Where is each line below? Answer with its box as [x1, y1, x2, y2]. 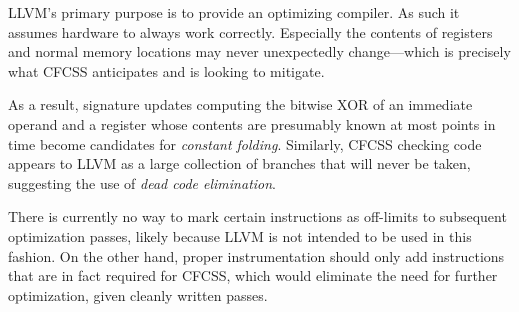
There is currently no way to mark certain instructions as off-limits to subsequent [8, 206, 507, 227]
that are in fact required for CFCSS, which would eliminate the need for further [8, 265, 498, 286]
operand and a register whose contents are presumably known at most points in [8, 113, 496, 134]
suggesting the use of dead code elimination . [8, 172, 277, 193]
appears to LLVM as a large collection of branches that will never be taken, [8, 153, 471, 174]
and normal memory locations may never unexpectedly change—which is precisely [8, 41, 511, 62]
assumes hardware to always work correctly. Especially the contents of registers [8, 21, 493, 42]
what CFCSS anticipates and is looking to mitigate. [8, 60, 325, 81]
